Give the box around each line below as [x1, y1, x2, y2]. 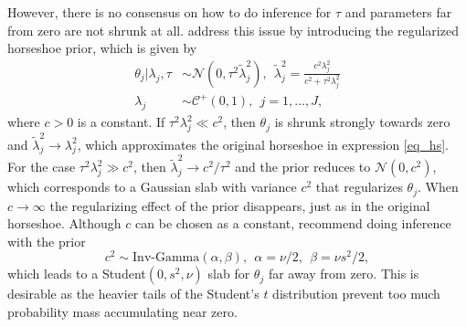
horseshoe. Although [7, 214, 122, 233]
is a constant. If [77, 112, 165, 132]
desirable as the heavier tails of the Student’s [7, 284, 259, 303]
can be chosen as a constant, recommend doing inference [135, 214, 451, 233]
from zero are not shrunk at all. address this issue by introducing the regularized [7, 20, 459, 39]
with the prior [7, 231, 86, 250]
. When [417, 177, 459, 196]
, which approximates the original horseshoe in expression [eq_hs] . [77, 134, 449, 153]
